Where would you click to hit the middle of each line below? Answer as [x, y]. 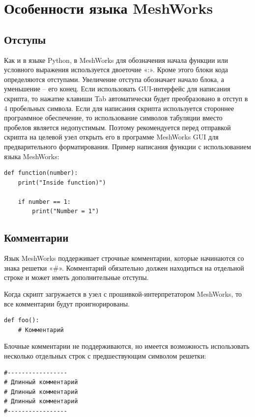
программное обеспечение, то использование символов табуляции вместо [113, 118]
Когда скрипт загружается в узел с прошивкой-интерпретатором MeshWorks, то [123, 294]
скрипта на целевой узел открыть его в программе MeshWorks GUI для [111, 137]
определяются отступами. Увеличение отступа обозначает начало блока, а [114, 79]
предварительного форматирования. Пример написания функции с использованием [127, 146]
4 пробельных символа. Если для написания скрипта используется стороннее [119, 108]
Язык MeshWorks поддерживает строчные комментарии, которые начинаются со [124, 258]
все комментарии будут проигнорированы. [67, 303]
